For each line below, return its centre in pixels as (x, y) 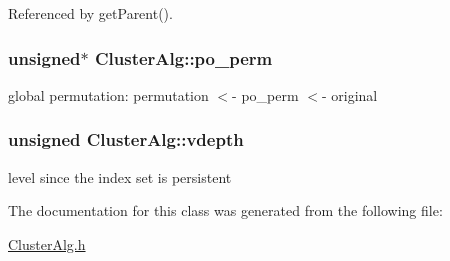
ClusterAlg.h (47, 243)
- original (349, 94)
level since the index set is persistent (120, 176)
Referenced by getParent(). (90, 13)
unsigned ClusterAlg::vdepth (126, 139)
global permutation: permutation (108, 94)
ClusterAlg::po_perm (183, 57)
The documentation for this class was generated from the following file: (225, 210)
